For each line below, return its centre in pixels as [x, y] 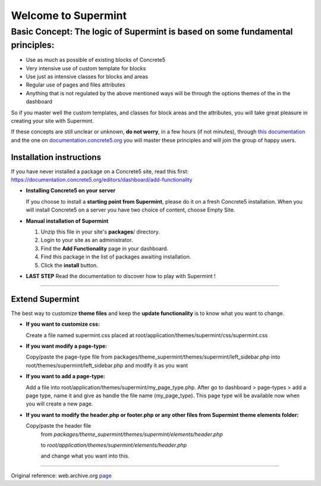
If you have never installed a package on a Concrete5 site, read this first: [100, 171]
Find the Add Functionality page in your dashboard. [105, 248]
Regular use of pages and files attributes [75, 85]
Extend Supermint [45, 299]
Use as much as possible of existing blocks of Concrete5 [96, 60]
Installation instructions [56, 157]
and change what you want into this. [85, 456]
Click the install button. [69, 265]
